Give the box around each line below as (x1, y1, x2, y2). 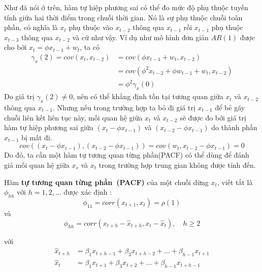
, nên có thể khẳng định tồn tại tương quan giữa (73, 91, 223, 102)
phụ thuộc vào (69, 22, 113, 33)
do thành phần (211, 122, 257, 133)
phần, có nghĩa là (4, 22, 58, 33)
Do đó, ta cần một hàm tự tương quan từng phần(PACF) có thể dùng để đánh (4, 149, 249, 160)
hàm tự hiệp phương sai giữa (4, 122, 93, 133)
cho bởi (4, 42, 27, 52)
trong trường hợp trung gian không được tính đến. (99, 159, 256, 170)
